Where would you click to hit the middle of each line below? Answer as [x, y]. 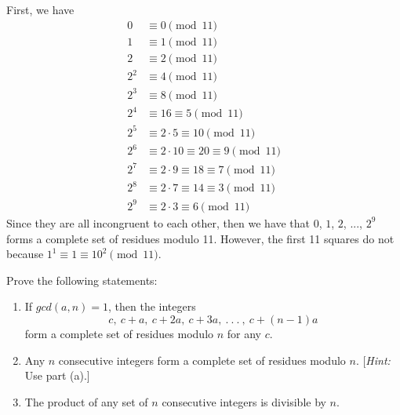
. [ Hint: [373, 360]
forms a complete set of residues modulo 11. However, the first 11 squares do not [200, 238]
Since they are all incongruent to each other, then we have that [158, 222]
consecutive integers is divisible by [244, 401]
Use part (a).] [57, 375]
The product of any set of [86, 401]
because [25, 254]
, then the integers [152, 306]
